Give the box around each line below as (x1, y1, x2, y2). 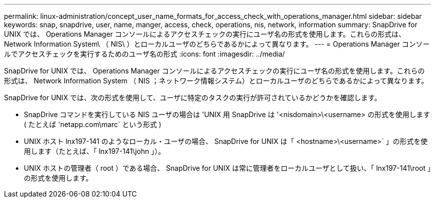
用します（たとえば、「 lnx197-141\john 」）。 (24, 147, 165, 155)
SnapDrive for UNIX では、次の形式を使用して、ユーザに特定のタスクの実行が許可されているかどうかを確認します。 (4, 93, 381, 102)
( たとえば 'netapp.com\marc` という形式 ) (24, 120, 161, 129)
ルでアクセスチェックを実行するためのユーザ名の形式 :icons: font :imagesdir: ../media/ (4, 50, 285, 58)
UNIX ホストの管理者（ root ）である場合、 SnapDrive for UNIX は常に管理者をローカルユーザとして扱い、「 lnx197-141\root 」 (24, 164, 431, 172)
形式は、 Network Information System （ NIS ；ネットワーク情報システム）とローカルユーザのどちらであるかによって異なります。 (4, 76, 428, 85)
